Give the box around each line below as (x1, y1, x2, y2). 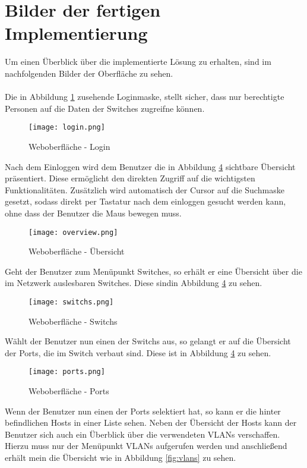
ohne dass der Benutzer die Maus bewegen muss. (5, 206, 182, 219)
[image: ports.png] (29, 368, 105, 376)
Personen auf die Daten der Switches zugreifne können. (5, 102, 205, 114)
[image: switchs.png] (29, 297, 114, 306)
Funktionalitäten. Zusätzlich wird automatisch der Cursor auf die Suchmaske (5, 183, 284, 196)
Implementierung (5, 21, 148, 45)
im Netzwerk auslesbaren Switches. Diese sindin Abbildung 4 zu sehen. (5, 277, 262, 289)
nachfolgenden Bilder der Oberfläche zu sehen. (5, 67, 173, 79)
